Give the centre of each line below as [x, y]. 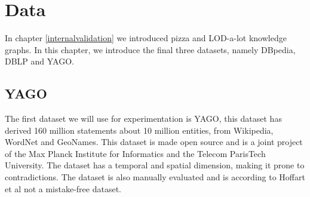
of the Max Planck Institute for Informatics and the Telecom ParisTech [135, 153]
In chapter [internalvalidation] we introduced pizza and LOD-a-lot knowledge [146, 38]
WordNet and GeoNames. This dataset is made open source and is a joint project [154, 142]
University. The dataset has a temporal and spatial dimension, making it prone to [155, 165]
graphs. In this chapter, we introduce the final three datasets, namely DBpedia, [150, 49]
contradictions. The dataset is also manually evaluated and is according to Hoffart [155, 177]
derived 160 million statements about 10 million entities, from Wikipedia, [139, 130]
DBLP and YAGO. [40, 61]
